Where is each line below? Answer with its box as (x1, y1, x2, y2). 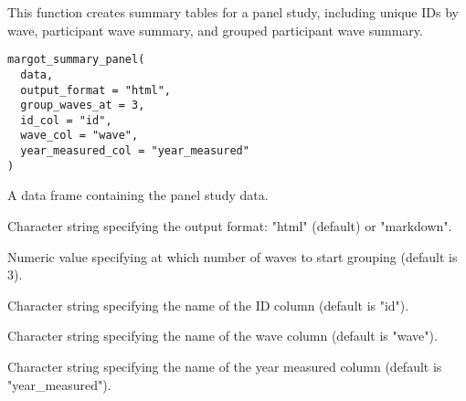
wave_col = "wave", (20, 129, 139, 142)
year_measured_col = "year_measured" (20, 144, 249, 158)
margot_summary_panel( (7, 53, 145, 67)
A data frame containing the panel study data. (7, 185, 269, 205)
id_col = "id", (20, 113, 112, 127)
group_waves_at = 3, (20, 99, 145, 112)
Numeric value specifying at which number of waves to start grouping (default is (7, 247, 458, 266)
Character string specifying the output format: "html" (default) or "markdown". (7, 216, 452, 236)
